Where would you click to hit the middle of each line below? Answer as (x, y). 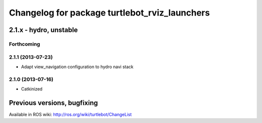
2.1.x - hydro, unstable (43, 30)
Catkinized (32, 89)
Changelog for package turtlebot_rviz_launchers (109, 13)
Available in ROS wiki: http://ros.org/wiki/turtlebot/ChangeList (70, 114)
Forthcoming (25, 44)
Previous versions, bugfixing (53, 103)
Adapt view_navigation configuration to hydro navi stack (77, 67)
